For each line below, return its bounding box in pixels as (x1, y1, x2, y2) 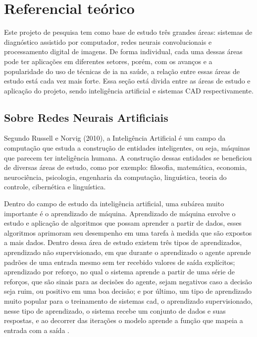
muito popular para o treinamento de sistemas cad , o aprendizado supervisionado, (4, 295, 253, 306)
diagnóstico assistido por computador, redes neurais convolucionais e (4, 36, 212, 47)
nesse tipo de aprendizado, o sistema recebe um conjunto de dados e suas (4, 305, 226, 316)
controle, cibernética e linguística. (4, 181, 106, 192)
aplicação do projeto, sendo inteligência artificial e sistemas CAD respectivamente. (4, 85, 254, 95)
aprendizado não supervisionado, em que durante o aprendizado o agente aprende (4, 247, 251, 257)
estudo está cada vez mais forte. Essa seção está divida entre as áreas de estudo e (4, 76, 251, 86)
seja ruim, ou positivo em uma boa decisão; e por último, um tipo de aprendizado (4, 286, 252, 296)
